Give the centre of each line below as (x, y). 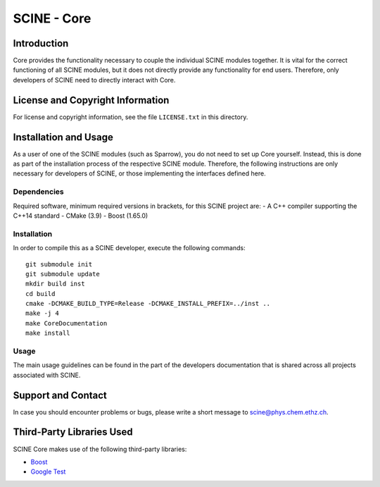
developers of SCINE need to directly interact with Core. (94, 80)
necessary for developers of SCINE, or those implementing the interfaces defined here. (140, 173)
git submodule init (59, 264)
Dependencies (39, 192)
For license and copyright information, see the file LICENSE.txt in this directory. (131, 117)
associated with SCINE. (47, 375)
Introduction (41, 43)
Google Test (48, 471)
